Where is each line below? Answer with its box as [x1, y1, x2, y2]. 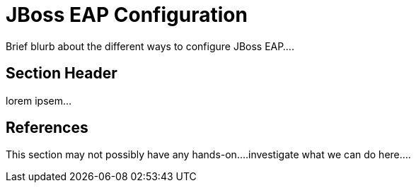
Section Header [6, 64, 117, 83]
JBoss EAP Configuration [6, 3, 248, 27]
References [6, 119, 88, 137]
